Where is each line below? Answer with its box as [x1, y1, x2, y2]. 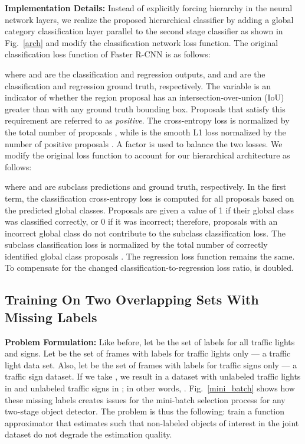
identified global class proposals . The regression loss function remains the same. [5, 249, 295, 262]
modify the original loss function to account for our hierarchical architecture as [5, 149, 290, 161]
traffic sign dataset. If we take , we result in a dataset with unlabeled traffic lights [5, 370, 301, 383]
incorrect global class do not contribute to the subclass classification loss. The [5, 226, 286, 239]
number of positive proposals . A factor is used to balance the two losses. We [5, 137, 283, 150]
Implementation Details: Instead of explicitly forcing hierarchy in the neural [5, 2, 293, 14]
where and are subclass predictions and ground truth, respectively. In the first [5, 180, 287, 193]
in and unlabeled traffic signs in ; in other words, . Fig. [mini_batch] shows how [5, 382, 295, 394]
